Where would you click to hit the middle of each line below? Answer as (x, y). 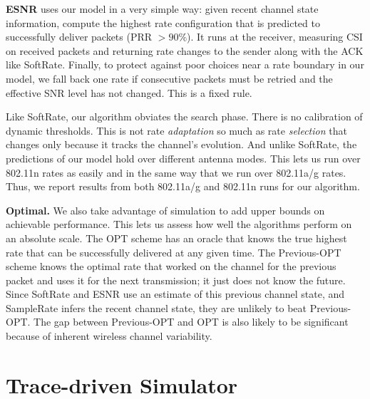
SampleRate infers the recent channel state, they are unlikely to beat (156, 307)
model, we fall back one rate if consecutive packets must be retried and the (169, 78)
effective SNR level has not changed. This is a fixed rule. (129, 92)
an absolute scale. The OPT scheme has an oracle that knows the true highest (176, 238)
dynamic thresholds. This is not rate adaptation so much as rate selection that (176, 130)
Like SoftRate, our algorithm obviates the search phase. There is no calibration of (184, 116)
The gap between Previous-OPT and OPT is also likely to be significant (191, 322)
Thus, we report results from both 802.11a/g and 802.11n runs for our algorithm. (183, 186)
